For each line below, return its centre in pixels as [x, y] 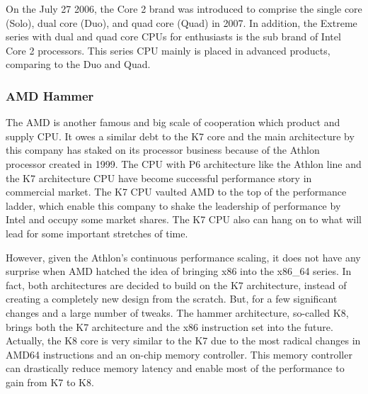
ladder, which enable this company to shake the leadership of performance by [173, 205]
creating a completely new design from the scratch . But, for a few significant [172, 299]
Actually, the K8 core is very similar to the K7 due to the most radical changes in [183, 340]
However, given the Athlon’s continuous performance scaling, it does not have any [183, 257]
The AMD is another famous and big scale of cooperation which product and [173, 122]
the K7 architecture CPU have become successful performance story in [159, 178]
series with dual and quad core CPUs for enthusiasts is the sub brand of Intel [173, 36]
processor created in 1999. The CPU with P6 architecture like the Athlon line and [184, 163]
